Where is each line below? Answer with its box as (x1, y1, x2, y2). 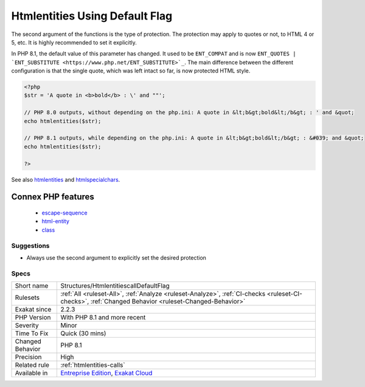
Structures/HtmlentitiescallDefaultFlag (60, 282, 170, 290)
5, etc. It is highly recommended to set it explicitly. (11, 38, 137, 46)
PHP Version (15, 313, 51, 322)
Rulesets (15, 293, 40, 302)
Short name (15, 282, 49, 290)
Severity (15, 321, 39, 330)
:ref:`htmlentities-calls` (60, 361, 125, 369)
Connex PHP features (11, 192, 94, 202)
